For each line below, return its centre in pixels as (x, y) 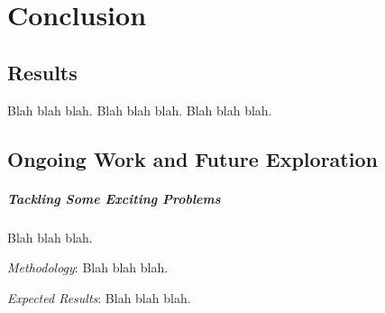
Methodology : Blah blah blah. (88, 267)
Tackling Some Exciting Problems (114, 198)
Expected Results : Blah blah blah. (99, 297)
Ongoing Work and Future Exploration (192, 158)
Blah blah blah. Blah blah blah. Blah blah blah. (140, 110)
